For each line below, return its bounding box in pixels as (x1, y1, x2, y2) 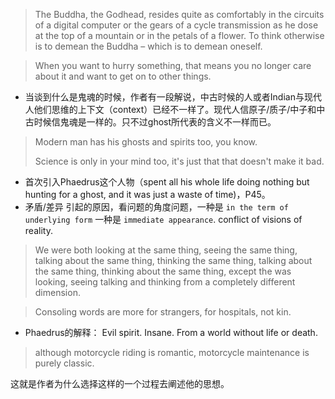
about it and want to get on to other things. (34, 70, 212, 82)
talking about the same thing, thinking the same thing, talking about (34, 255, 313, 266)
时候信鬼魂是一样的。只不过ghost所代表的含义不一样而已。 (33, 116, 277, 128)
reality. (24, 225, 53, 236)
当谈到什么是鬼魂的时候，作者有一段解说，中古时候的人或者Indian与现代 (24, 91, 322, 103)
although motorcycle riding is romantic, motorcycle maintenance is (34, 347, 310, 358)
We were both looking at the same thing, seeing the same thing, (34, 244, 298, 256)
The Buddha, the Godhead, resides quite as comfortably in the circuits (34, 9, 325, 20)
